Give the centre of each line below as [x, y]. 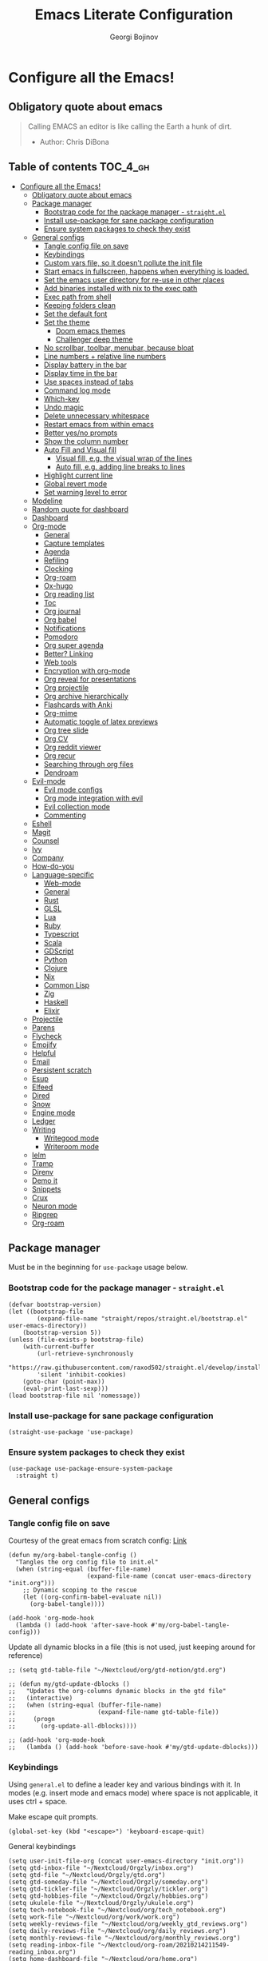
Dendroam [61, 773]
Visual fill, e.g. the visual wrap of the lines [124, 458]
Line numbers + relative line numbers [104, 356]
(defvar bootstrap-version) [55, 1304]
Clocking [58, 569]
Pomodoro [61, 637]
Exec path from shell [77, 297]
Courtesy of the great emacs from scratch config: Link [98, 1540]
